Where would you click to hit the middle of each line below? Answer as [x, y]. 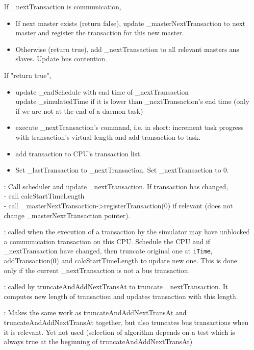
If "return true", [28, 75]
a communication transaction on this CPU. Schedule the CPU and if [107, 241]
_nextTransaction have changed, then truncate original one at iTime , [108, 251]
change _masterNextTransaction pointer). [67, 215]
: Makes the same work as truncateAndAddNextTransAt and [95, 312]
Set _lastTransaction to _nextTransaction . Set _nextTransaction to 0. [122, 170]
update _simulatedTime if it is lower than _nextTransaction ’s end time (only [132, 101]
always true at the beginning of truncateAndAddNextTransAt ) [98, 341]
